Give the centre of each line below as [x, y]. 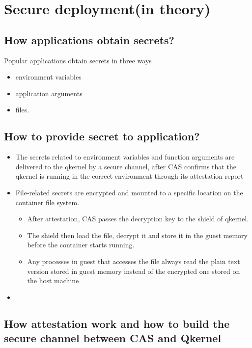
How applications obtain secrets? [89, 40]
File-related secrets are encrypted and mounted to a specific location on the [129, 192]
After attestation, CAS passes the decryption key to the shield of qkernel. [138, 219]
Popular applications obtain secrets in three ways [78, 60]
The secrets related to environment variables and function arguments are [125, 157]
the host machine [53, 281]
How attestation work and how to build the [117, 323]
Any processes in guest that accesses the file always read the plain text [134, 261]
